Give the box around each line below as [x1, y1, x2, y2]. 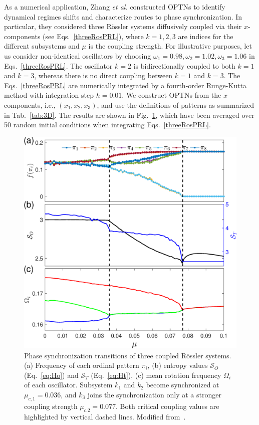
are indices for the [178, 31, 233, 41]
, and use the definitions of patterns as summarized [97, 99, 254, 110]
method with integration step [4, 90, 94, 100]
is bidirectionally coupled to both [133, 60, 235, 71]
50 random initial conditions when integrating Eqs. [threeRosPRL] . [4, 119, 211, 130]
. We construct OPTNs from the [122, 90, 221, 100]
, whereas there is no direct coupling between [34, 70, 173, 81]
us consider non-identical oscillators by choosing [4, 50, 151, 61]
